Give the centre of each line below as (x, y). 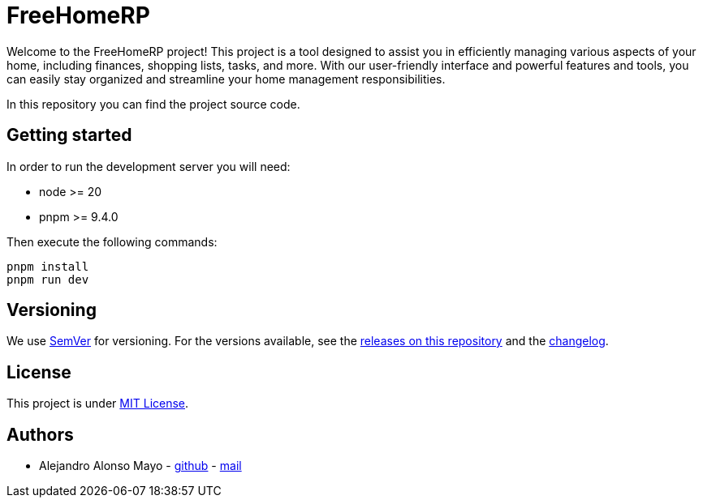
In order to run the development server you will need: (149, 166)
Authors (40, 434)
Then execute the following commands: (112, 241)
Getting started (69, 135)
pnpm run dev (48, 279)
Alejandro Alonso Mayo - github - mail (140, 466)
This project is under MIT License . (98, 404)
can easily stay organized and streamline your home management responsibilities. (226, 79)
